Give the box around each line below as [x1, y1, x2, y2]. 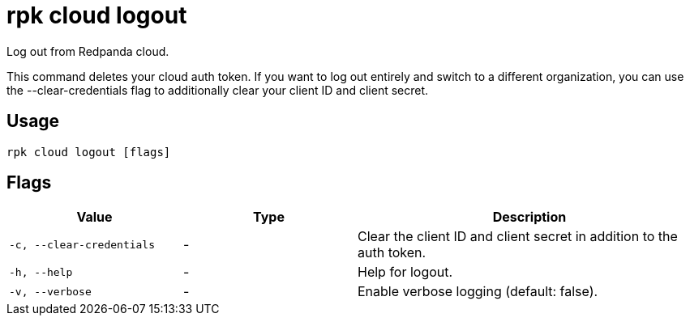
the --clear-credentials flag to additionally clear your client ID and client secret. [6, 83, 429, 97]
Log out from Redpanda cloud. [6, 44, 169, 58]
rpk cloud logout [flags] [6, 145, 171, 159]
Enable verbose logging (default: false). [358, 283, 598, 300]
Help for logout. [358, 264, 453, 281]
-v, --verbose [9, 285, 92, 298]
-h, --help [9, 265, 73, 278]
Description [492, 209, 567, 226]
